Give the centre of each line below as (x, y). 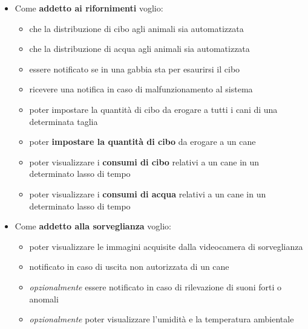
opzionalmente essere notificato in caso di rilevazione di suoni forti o (155, 286)
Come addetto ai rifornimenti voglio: (89, 8)
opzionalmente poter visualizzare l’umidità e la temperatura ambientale (162, 319)
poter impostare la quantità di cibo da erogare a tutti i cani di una (153, 109)
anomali (44, 299)
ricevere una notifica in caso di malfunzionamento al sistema (141, 89)
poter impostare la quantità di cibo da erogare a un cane (143, 142)
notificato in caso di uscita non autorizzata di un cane (129, 267)
